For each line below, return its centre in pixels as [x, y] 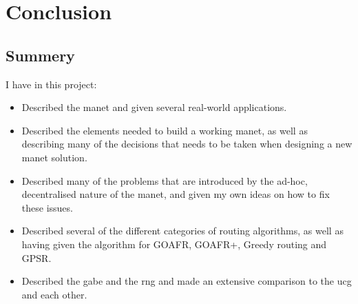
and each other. [54, 294]
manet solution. [54, 157]
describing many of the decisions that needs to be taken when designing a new [187, 144]
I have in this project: [51, 84]
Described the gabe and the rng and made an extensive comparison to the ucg [187, 281]
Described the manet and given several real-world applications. [154, 107]
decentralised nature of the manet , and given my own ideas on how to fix [176, 194]
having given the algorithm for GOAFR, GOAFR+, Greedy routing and [174, 244]
